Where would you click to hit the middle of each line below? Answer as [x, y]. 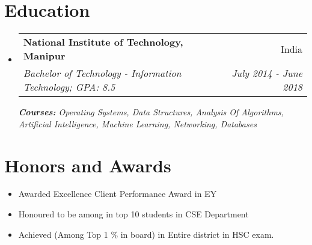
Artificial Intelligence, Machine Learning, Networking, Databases [137, 123]
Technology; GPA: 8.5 [69, 87]
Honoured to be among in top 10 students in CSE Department [133, 214]
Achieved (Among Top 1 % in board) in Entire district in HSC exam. [146, 234]
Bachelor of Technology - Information [102, 73]
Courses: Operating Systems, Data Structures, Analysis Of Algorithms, [151, 112]
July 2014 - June [267, 73]
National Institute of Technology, [103, 42]
